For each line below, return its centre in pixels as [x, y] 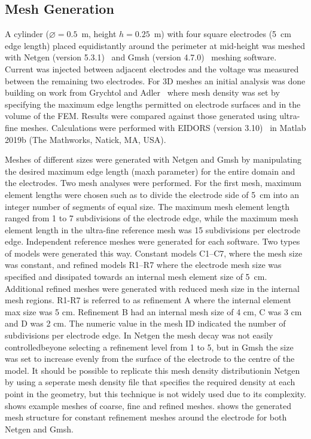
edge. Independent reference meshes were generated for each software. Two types [153, 241]
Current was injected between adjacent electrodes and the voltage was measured [152, 68]
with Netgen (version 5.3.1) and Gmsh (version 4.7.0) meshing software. [141, 57]
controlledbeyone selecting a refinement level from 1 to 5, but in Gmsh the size [149, 347]
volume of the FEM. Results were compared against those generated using [141, 116]
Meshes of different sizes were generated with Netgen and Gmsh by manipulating [153, 159]
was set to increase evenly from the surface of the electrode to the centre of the [150, 359]
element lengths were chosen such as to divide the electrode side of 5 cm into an [152, 194]
